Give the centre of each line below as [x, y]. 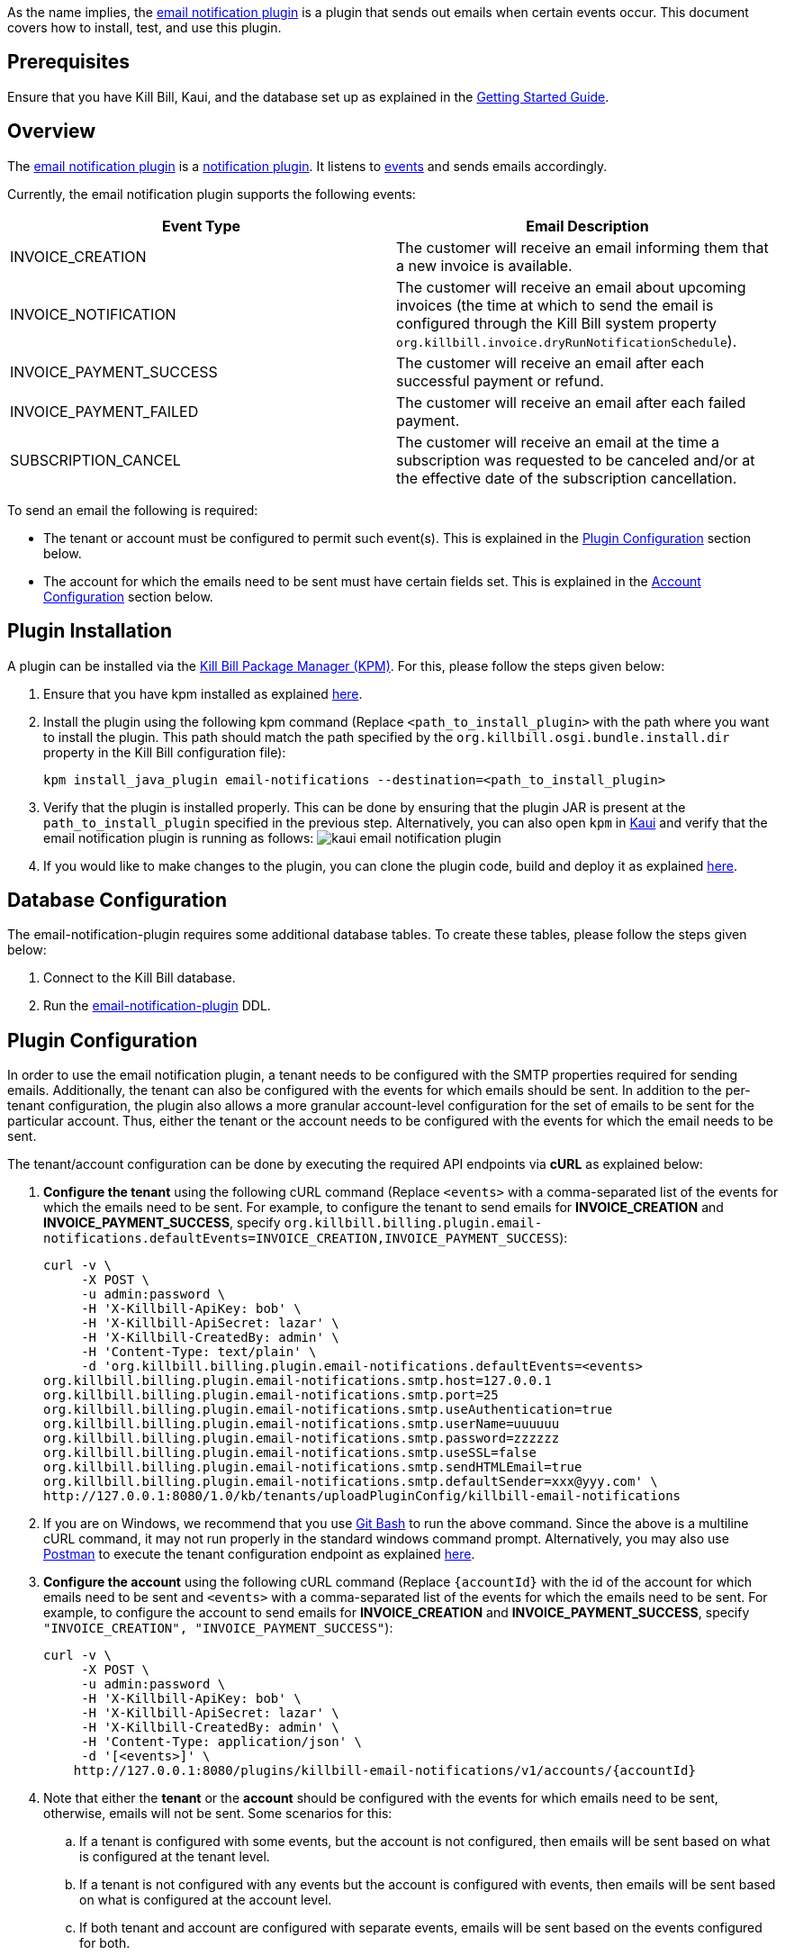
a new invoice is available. [484, 265]
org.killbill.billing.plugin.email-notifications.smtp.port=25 [271, 1395]
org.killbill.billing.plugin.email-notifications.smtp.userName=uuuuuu [302, 1424]
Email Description [587, 226]
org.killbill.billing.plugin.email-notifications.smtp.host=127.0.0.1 [298, 1381]
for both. [105, 1943]
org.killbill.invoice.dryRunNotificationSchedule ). [567, 341]
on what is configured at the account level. [206, 1900]
